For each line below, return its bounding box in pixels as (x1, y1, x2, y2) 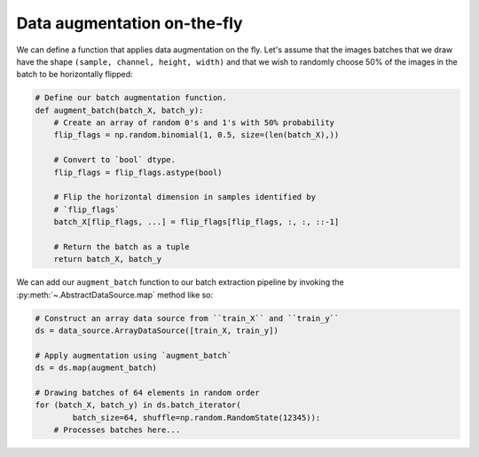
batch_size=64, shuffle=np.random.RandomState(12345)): (72, 413, 321, 422)
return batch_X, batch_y (53, 254, 162, 264)
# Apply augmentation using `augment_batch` (35, 351, 232, 360)
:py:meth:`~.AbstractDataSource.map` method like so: (16, 289, 214, 300)
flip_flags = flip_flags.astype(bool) (53, 167, 223, 177)
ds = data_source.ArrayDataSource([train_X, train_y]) (35, 326, 279, 336)
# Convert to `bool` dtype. (53, 155, 177, 165)
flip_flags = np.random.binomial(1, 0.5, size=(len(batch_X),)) (53, 130, 340, 140)
